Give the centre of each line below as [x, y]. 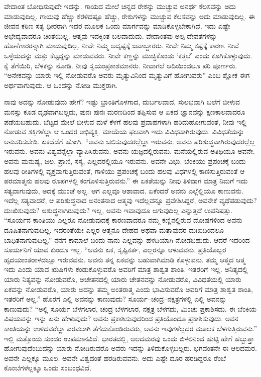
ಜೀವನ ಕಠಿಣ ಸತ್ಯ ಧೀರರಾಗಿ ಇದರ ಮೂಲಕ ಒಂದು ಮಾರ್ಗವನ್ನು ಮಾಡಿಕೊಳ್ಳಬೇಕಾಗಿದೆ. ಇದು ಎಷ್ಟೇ [117, 26]
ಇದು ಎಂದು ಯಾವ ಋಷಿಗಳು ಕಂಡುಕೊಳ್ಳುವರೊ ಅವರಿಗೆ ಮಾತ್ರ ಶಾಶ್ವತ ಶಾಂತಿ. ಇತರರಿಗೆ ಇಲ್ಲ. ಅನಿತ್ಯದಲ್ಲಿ [126, 269]
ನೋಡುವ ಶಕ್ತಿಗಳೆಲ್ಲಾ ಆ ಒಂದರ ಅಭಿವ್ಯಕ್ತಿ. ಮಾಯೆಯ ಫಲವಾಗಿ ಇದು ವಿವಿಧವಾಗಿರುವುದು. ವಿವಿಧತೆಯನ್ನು [124, 131]
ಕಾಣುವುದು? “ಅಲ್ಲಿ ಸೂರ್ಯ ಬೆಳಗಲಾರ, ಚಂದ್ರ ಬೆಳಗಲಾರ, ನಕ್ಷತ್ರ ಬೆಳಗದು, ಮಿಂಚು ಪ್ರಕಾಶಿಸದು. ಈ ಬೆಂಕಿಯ [130, 308]
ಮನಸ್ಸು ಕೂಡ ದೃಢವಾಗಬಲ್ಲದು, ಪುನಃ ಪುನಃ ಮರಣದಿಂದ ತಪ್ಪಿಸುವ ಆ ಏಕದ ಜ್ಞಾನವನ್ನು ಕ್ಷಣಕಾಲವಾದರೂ [125, 111]
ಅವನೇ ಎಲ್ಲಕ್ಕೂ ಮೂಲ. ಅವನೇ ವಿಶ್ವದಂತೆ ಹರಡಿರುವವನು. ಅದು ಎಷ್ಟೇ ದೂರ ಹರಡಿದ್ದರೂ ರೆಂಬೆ [115, 358]
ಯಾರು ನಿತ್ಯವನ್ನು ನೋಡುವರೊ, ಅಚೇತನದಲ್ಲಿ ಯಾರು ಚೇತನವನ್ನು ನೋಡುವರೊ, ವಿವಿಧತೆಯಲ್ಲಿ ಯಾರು [123, 279]
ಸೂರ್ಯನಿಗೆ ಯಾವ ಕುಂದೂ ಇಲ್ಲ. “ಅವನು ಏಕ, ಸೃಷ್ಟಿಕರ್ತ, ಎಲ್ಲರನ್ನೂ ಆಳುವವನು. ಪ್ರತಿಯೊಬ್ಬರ [115, 250]
